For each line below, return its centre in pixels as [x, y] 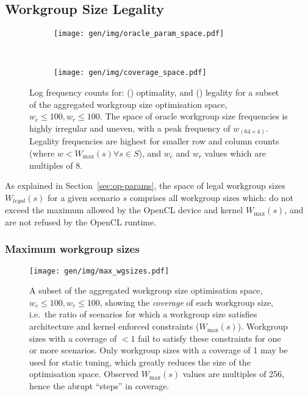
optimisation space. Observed [84, 374]
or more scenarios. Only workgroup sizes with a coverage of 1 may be [159, 350]
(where [42, 153]
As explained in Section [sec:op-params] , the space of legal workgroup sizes [145, 186]
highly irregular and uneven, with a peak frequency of [130, 128]
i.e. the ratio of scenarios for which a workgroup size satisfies [143, 314]
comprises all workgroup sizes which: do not [212, 197]
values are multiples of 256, [234, 374]
